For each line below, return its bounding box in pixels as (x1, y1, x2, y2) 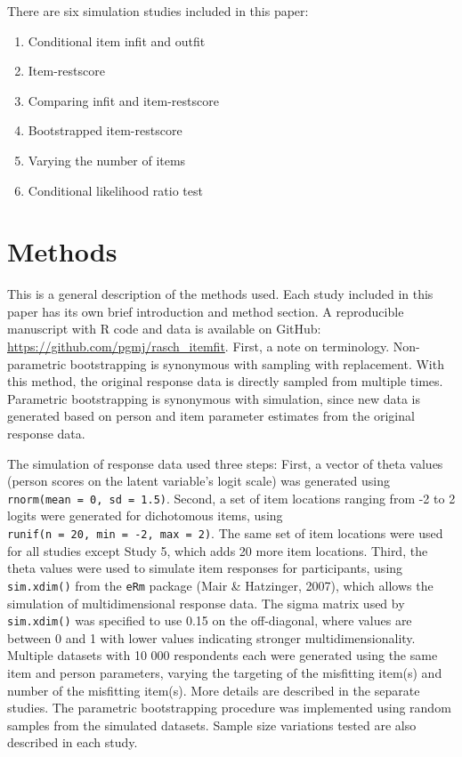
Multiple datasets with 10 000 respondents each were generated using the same (7, 646, 438, 664)
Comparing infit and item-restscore (28, 91, 219, 109)
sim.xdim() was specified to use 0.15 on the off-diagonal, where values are (7, 611, 412, 630)
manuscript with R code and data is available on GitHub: (7, 319, 321, 338)
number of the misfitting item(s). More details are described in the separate (7, 680, 420, 699)
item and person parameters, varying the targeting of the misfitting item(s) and (7, 664, 442, 681)
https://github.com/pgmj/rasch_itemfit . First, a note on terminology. (7, 337, 390, 356)
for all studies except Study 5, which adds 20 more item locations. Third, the (7, 541, 428, 560)
